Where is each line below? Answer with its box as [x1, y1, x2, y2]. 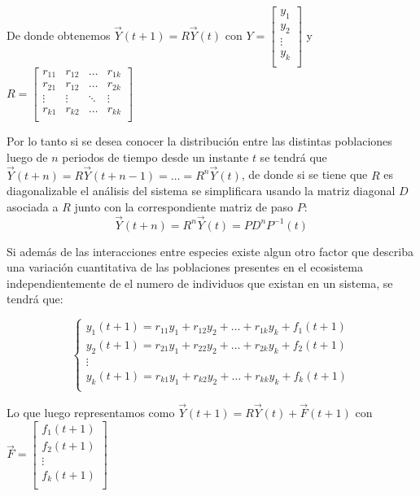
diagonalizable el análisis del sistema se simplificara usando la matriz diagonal [7, 182, 396, 199]
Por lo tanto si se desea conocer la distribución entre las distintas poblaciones [7, 133, 392, 150]
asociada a [7, 198, 59, 215]
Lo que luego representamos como [7, 404, 175, 421]
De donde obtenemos [7, 26, 111, 43]
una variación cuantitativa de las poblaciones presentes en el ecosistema [7, 259, 363, 276]
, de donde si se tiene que [241, 166, 368, 183]
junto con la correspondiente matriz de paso [74, 198, 294, 215]
